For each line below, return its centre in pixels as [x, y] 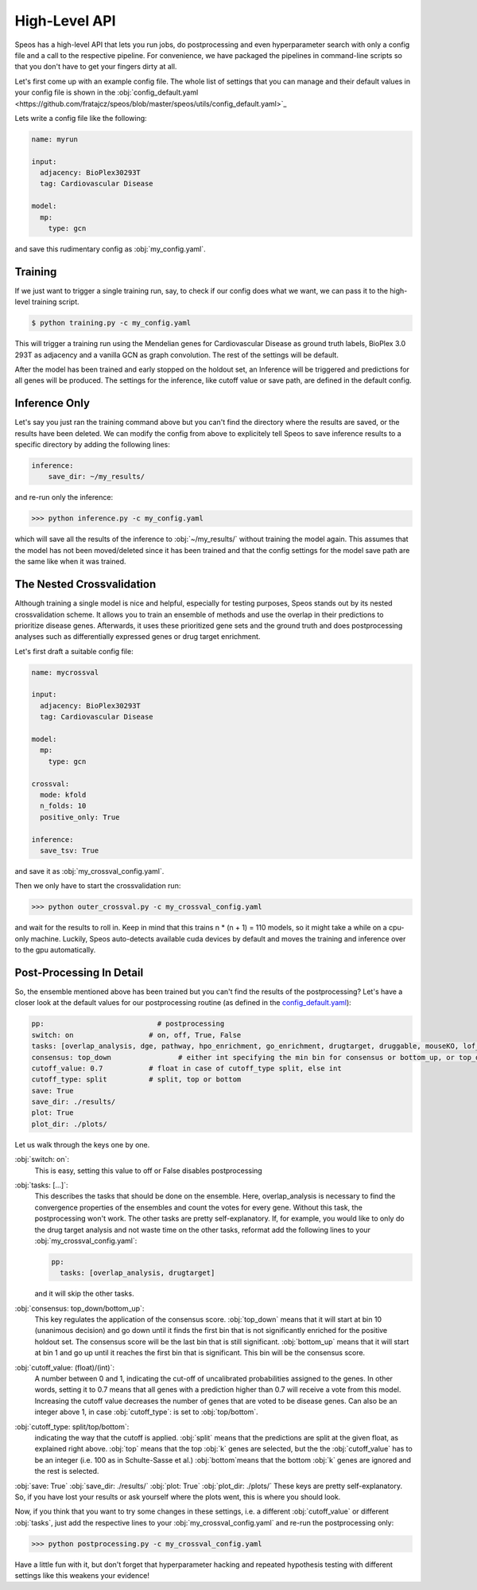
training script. [56, 302]
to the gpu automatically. [55, 950]
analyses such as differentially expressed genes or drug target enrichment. [138, 637]
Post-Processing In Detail [79, 972]
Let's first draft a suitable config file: [74, 651]
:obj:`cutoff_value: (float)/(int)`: [65, 1367]
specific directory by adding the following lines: [92, 445]
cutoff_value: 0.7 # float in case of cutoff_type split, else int [186, 1068]
